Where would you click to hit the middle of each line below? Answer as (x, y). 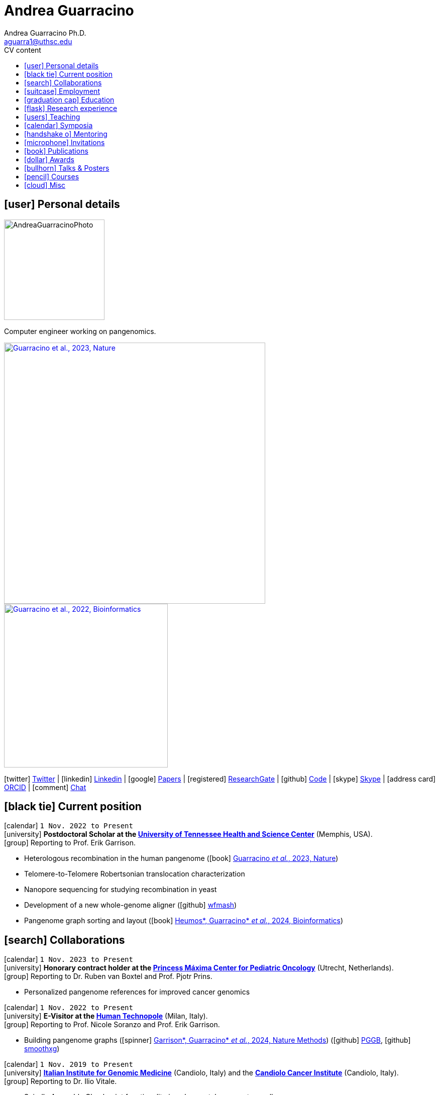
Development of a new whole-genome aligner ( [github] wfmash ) (131, 905)
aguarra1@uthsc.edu (38, 41)
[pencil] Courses (52, 176)
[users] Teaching (52, 117)
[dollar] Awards (49, 159)
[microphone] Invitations (65, 142)
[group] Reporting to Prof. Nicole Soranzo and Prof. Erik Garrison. (112, 1025)
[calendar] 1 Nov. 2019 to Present (69, 1064)
